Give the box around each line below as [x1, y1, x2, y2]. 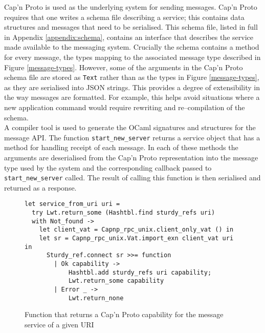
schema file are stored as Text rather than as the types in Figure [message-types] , [4, 72, 259, 82]
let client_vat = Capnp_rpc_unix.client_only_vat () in [39, 226, 234, 234]
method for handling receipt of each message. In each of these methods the [4, 142, 238, 153]
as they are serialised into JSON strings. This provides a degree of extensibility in [4, 81, 260, 92]
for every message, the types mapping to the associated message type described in [4, 51, 261, 62]
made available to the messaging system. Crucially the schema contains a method [4, 41, 259, 52]
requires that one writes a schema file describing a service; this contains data [4, 11, 245, 22]
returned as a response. [4, 182, 77, 193]
